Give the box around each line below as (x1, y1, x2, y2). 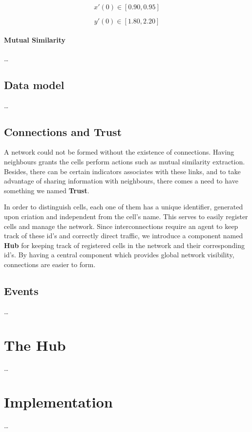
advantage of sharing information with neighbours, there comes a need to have (4, 176, 238, 186)
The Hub (4, 335, 66, 355)
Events (4, 283, 39, 298)
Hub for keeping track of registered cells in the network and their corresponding (4, 240, 245, 250)
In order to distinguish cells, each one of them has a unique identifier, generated (4, 202, 243, 212)
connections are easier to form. (4, 259, 96, 269)
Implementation (4, 392, 113, 412)
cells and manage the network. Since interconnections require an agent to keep (4, 221, 238, 231)
